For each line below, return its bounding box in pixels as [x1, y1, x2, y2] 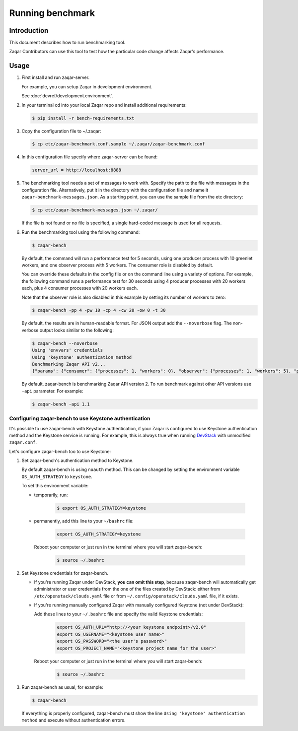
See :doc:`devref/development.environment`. [21, 93, 114, 99]
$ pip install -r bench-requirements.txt [32, 115, 135, 121]
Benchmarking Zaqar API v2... [32, 361, 106, 367]
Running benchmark [9, 7, 95, 18]
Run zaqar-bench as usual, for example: [21, 684, 104, 690]
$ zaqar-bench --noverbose [32, 340, 98, 346]
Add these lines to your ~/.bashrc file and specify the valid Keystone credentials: [34, 611, 203, 617]
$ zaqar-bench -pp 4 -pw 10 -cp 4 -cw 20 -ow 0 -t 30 [32, 308, 166, 313]
